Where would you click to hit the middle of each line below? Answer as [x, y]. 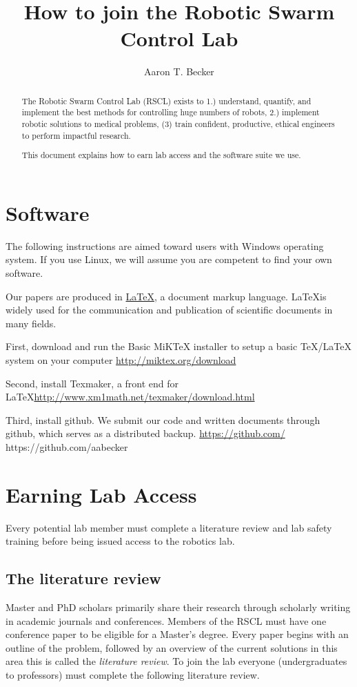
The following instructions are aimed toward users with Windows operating [165, 245]
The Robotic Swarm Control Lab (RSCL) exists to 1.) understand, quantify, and [166, 100]
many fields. [31, 323]
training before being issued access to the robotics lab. [120, 541]
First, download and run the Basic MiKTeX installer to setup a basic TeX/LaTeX [178, 346]
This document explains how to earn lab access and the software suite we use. [161, 155]
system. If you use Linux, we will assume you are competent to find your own [169, 259]
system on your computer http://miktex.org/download [121, 359]
